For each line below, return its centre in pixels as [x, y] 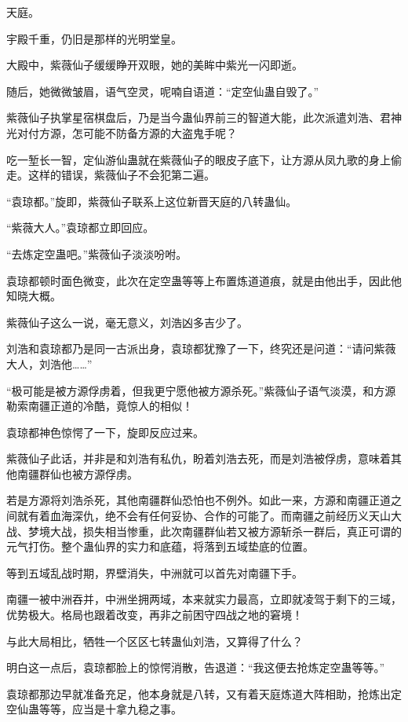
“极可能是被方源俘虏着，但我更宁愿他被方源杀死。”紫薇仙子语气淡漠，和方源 [201, 390]
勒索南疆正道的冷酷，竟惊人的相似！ [100, 406]
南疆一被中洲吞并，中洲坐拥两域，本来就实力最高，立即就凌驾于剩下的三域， [204, 599]
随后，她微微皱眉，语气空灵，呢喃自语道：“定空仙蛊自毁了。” [163, 91]
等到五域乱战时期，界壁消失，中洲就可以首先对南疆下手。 [155, 572]
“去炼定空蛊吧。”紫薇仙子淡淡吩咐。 [97, 253]
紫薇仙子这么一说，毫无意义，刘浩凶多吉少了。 [127, 322]
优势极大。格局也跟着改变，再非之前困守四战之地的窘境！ [155, 615]
